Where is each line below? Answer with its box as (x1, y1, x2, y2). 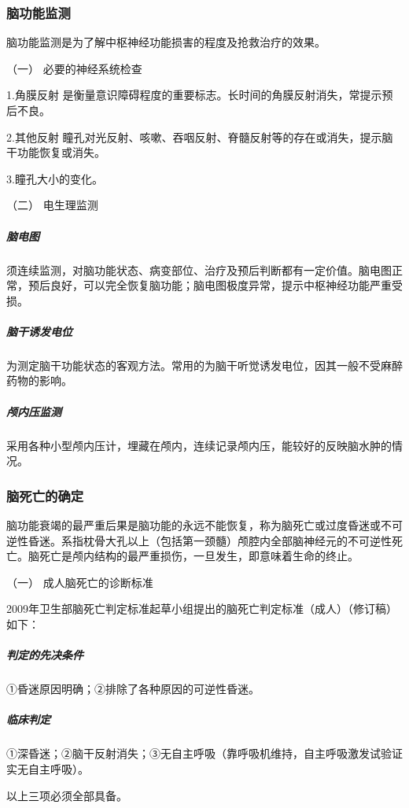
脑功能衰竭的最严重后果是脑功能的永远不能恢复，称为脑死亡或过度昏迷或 (6, 517, 381, 533)
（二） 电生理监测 (6, 197, 98, 213)
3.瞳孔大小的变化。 (6, 170, 103, 186)
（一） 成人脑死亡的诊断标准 (6, 574, 153, 590)
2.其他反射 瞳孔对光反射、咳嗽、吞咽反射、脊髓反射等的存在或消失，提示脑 (6, 128, 393, 145)
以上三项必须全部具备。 (6, 787, 127, 803)
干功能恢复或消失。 (6, 144, 105, 160)
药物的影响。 (6, 372, 72, 389)
